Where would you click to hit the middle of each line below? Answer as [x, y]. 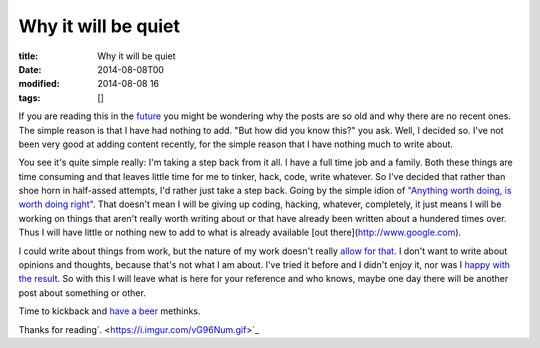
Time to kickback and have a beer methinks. [109, 311]
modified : [39, 84]
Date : [30, 69]
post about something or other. [82, 292]
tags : [29, 97]
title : [28, 56]
